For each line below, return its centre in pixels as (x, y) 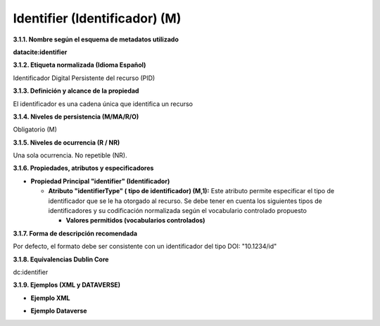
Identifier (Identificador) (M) (97, 18)
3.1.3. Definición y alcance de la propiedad (76, 91)
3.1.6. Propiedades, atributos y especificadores (83, 168)
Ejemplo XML (50, 298)
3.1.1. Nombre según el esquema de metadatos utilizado (96, 39)
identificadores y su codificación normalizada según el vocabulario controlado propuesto (178, 211)
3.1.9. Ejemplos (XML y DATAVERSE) (67, 285)
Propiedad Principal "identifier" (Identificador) (100, 181)
